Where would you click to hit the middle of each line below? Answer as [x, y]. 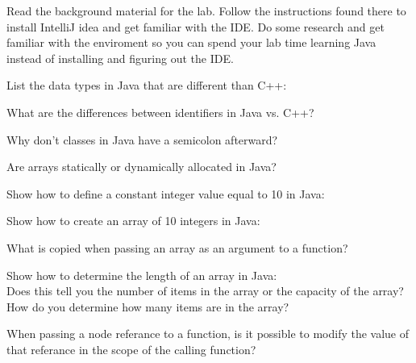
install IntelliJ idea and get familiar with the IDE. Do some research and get [196, 26]
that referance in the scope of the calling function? [131, 349]
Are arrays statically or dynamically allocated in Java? [141, 167]
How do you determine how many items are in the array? [148, 306]
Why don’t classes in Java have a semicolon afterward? [142, 139]
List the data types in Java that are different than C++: [147, 85]
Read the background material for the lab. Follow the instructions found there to [206, 10]
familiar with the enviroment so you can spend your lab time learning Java [191, 42]
